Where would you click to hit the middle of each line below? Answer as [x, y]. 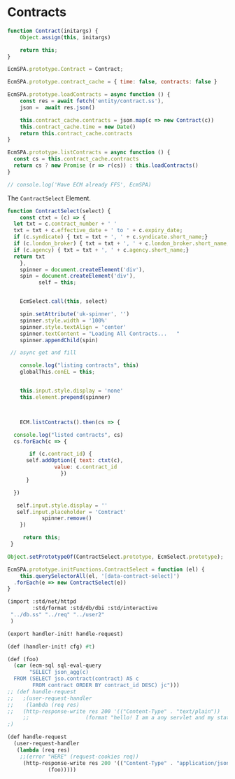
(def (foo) [23, 659]
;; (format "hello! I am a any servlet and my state [128, 718]
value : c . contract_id [86, 467]
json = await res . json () [58, 107]
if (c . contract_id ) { [60, 454]
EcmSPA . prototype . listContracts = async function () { [89, 153]
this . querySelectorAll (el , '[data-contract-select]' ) [100, 576]
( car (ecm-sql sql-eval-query [57, 666]
